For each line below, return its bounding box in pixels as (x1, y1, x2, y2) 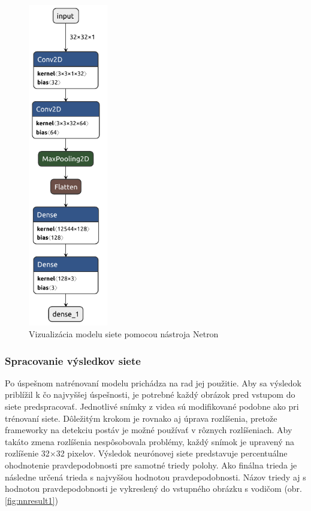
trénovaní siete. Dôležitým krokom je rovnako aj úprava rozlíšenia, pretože (5, 412, 277, 424)
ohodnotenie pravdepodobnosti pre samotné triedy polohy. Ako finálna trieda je (5, 458, 297, 471)
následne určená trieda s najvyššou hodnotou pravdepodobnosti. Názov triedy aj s (5, 470, 306, 483)
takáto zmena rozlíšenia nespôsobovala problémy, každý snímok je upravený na (5, 435, 295, 447)
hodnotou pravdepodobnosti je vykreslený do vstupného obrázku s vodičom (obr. (5, 482, 302, 495)
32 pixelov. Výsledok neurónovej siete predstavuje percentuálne (56, 447, 288, 459)
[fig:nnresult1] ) (5, 494, 58, 506)
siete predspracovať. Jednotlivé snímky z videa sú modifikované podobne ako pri (5, 400, 299, 413)
